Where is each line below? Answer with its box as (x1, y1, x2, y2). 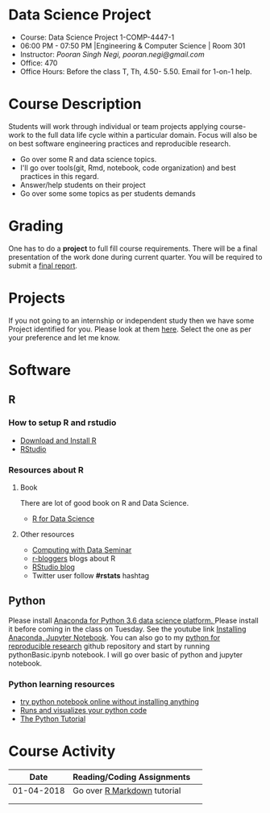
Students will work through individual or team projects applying (8, 121, 218, 131)
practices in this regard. (19, 171, 99, 181)
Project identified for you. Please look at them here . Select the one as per (8, 324, 251, 334)
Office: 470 (19, 58, 58, 68)
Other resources (19, 529, 75, 539)
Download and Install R (19, 436, 97, 445)
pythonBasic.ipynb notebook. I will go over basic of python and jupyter (8, 649, 243, 659)
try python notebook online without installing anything (19, 697, 200, 707)
